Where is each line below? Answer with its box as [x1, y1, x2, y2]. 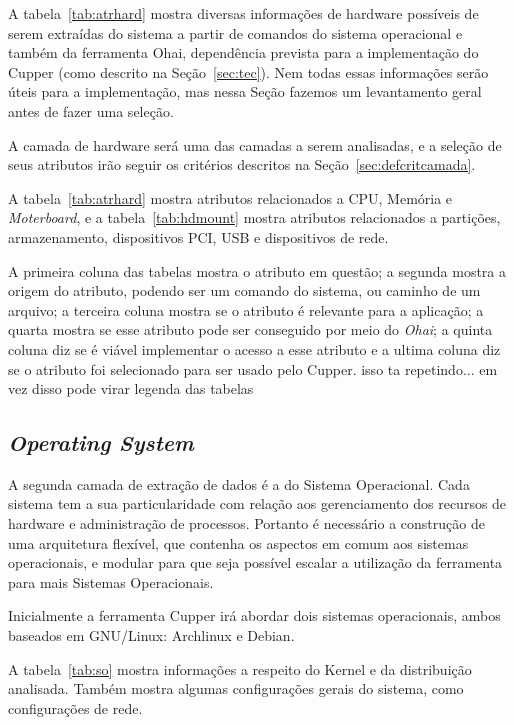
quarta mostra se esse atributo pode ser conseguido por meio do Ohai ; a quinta [8, 319, 493, 340]
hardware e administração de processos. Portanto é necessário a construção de [8, 513, 485, 534]
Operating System [8, 427, 194, 458]
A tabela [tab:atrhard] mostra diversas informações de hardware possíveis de [8, 3, 479, 23]
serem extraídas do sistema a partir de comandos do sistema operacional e [8, 22, 463, 43]
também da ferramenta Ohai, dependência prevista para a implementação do [8, 42, 479, 63]
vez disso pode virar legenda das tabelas [8, 378, 254, 399]
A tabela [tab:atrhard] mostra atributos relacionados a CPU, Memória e [8, 187, 453, 208]
